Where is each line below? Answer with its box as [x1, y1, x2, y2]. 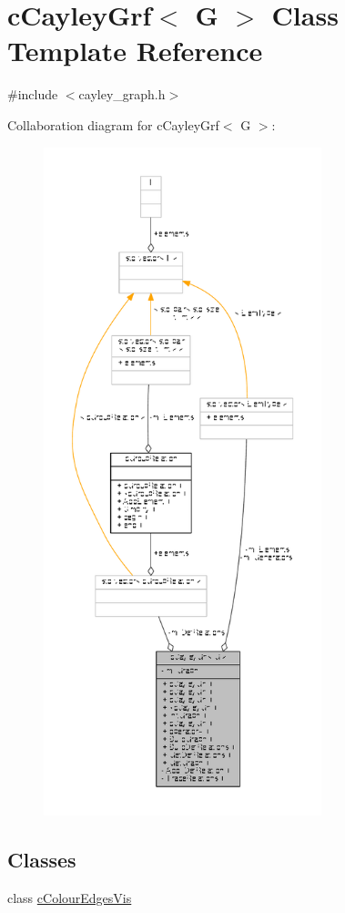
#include [7, 85, 58, 104]
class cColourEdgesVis [7, 887, 132, 907]
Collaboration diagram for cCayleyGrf [7, 115, 219, 134]
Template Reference [7, 32, 263, 69]
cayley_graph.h [78, 85, 166, 104]
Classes [7, 845, 76, 873]
